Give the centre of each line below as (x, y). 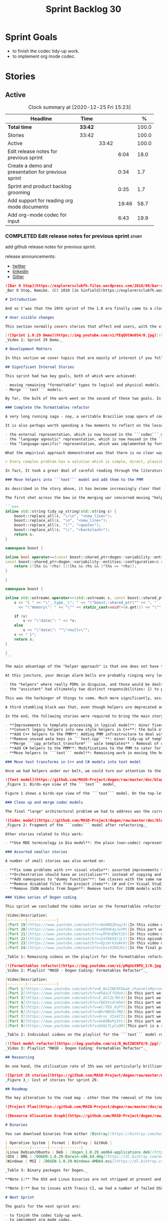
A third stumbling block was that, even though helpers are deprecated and (85, 707)
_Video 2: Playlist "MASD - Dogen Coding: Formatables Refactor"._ (77, 970)
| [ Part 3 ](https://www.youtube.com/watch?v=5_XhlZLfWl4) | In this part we (83, 998)
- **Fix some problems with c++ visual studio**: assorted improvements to (85, 870)
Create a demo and (30, 165)
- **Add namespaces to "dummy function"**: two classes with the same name (85, 879)
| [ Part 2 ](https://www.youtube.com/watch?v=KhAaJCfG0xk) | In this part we (83, 993)
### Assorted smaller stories (37, 852)
